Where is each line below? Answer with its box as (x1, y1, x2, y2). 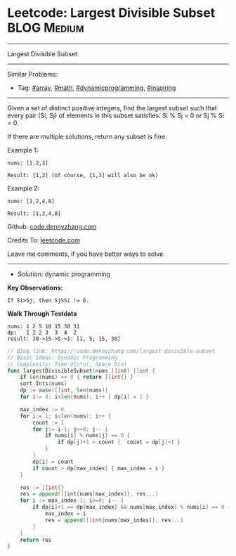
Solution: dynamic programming (17, 269, 111, 278)
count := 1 (32, 419, 65, 426)
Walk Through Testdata (7, 309, 77, 318)
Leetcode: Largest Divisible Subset (7, 5, 216, 21)
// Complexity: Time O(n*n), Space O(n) (7, 361, 128, 368)
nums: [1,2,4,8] (7, 198, 55, 205)
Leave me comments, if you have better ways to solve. (7, 250, 165, 258)
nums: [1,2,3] (7, 160, 49, 167)
